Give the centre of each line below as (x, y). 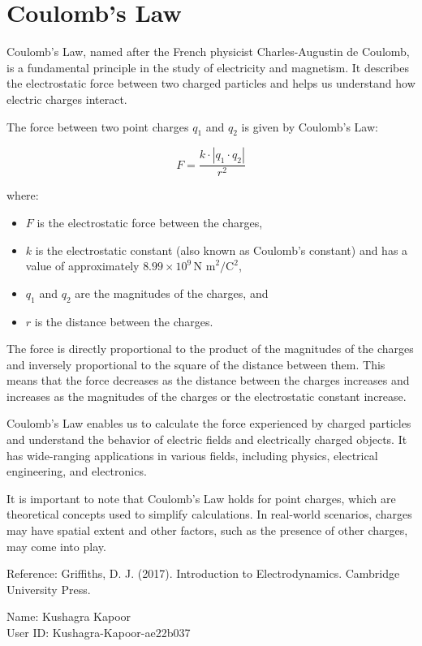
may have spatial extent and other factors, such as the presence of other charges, (207, 530)
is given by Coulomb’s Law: (310, 126)
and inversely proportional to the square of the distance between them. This (196, 364)
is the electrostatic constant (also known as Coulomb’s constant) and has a (222, 250)
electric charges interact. (67, 99)
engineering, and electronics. (77, 471)
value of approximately (82, 266)
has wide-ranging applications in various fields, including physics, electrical (192, 455)
